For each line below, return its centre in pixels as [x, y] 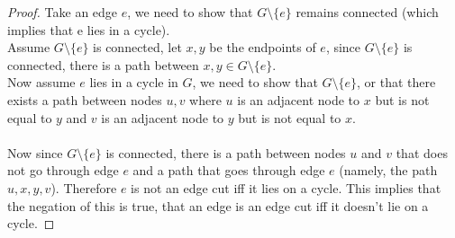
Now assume [41, 82]
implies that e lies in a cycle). [89, 29]
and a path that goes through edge [229, 170]
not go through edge [63, 170]
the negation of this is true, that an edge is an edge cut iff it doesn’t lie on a [218, 205]
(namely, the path [388, 170]
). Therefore [84, 187]
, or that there [396, 82]
